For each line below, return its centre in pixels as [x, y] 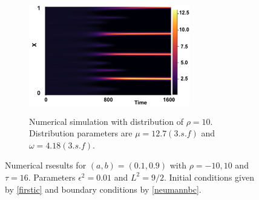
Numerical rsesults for [46, 165]
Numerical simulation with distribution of [106, 121]
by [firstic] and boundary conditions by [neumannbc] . [103, 189]
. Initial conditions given [209, 177]
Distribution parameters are [81, 133]
